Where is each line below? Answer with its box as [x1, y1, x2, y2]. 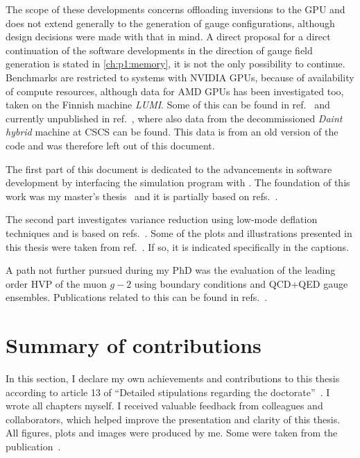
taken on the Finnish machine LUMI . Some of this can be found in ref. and [6, 97, 330, 112]
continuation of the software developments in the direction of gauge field [6, 42, 313, 57]
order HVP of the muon [6, 276, 107, 291]
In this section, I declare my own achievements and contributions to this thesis [6, 371, 340, 385]
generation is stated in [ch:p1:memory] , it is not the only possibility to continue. [6, 56, 345, 71]
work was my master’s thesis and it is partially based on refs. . [6, 188, 278, 203]
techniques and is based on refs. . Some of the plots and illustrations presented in [6, 225, 352, 240]
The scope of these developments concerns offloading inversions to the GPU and [6, 2, 345, 16]
